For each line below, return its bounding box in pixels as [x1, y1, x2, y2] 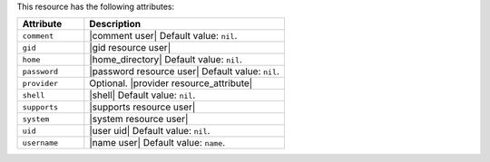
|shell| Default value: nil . [89, 89, 196, 101]
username [22, 138, 59, 148]
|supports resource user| [89, 100, 196, 113]
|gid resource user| [89, 42, 171, 54]
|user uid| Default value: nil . [89, 125, 211, 138]
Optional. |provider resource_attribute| [89, 77, 253, 90]
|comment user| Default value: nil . [89, 30, 238, 43]
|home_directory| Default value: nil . [89, 53, 242, 66]
